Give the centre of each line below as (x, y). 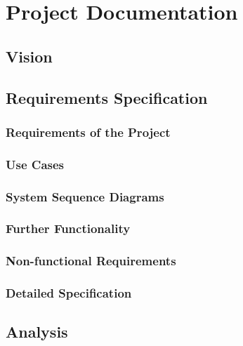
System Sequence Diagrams (85, 196)
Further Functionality (68, 228)
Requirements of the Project (88, 132)
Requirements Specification (107, 97)
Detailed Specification (69, 293)
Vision (29, 56)
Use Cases (35, 164)
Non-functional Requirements (91, 261)
